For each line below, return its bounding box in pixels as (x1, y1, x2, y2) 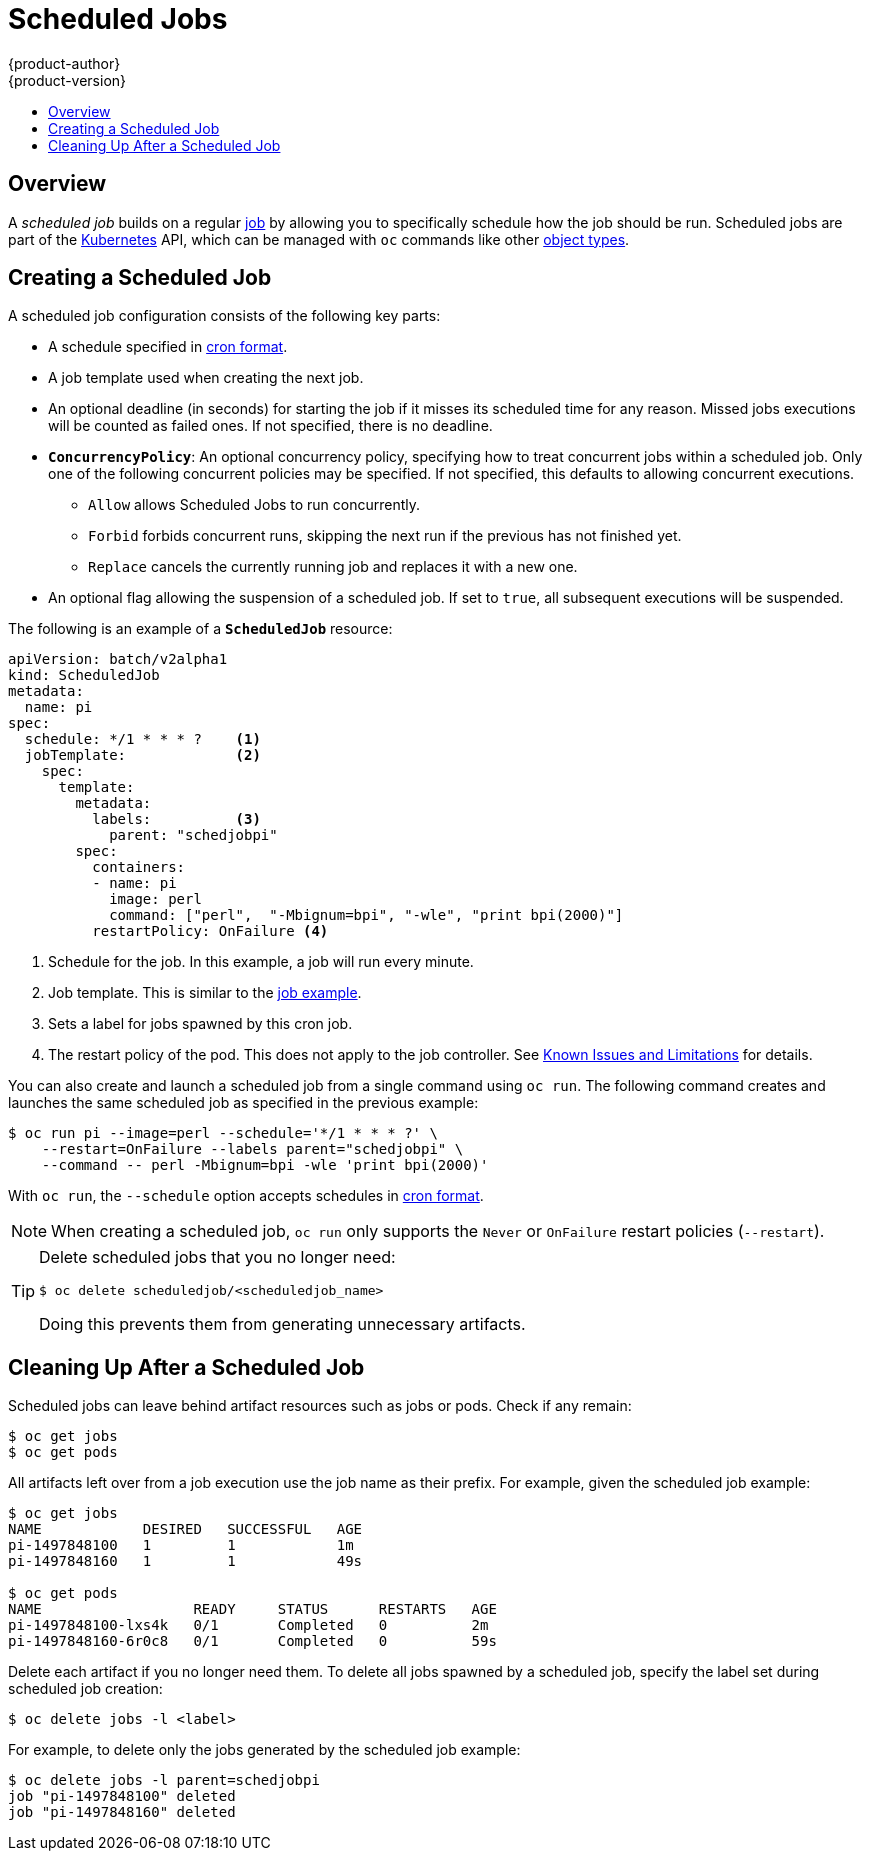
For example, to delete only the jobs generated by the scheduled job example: (8, 1741, 521, 1759)
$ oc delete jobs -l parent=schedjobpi (8, 1772, 320, 1789)
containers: (92, 859, 186, 876)
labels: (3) (92, 811, 261, 828)
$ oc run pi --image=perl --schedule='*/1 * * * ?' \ (8, 1125, 438, 1142)
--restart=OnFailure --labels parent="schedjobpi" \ (41, 1141, 464, 1158)
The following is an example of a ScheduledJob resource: (8, 620, 393, 638)
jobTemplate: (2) (24, 747, 261, 764)
